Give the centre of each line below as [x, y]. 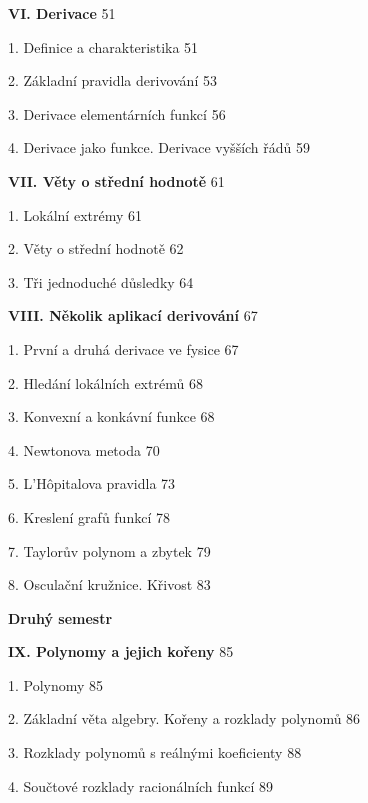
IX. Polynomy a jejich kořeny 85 [121, 651]
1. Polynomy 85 [56, 684]
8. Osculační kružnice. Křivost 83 [109, 584]
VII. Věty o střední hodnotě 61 [116, 180]
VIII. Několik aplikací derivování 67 [133, 315]
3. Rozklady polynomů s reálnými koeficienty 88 [155, 752]
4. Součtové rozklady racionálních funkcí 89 [140, 785]
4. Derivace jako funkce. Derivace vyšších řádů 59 [159, 147]
